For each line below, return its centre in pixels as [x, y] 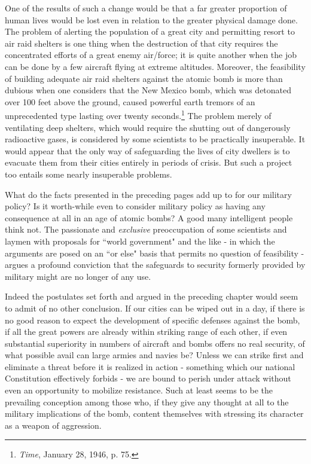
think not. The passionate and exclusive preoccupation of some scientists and [146, 229]
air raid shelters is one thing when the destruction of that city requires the [141, 43]
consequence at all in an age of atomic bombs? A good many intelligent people [149, 217]
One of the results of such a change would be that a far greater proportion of [146, 8]
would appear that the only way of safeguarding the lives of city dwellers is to [147, 150]
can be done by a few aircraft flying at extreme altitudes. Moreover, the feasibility [155, 66]
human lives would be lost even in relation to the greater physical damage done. [151, 19]
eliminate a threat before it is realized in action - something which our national [150, 366]
